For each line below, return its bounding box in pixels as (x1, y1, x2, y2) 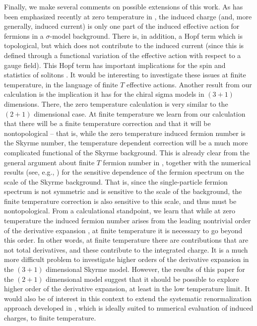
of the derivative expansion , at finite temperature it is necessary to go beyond (4, 225, 243, 235)
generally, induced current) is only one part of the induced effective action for (4, 21, 240, 31)
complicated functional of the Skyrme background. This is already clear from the (4, 147, 250, 157)
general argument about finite (4, 157, 95, 167)
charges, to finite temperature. (4, 313, 96, 323)
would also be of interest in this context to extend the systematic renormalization (4, 293, 252, 303)
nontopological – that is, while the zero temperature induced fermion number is (4, 128, 246, 138)
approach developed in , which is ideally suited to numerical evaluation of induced (4, 303, 254, 313)
